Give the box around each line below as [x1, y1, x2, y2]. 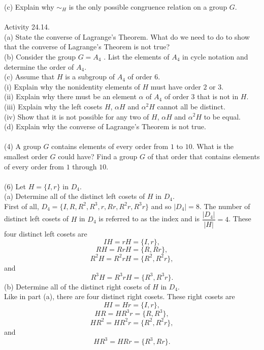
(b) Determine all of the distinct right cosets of [4, 281, 150, 291]
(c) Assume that [4, 71, 55, 82]
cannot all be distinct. [157, 101, 225, 111]
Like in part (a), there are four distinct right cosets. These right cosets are [4, 291, 235, 302]
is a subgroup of [65, 71, 115, 82]
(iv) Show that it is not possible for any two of [4, 111, 149, 122]
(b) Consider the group [4, 51, 76, 62]
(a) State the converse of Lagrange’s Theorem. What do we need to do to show [4, 31, 250, 42]
